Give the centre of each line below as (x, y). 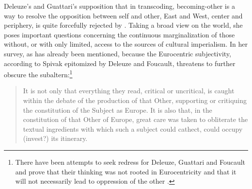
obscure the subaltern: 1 (38, 74)
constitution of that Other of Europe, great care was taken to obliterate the (135, 119)
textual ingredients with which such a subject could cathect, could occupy (133, 129)
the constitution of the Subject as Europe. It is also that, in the (118, 110)
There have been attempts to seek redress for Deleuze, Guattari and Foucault (130, 162)
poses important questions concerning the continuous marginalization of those (119, 34)
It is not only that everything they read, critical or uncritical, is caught (129, 91)
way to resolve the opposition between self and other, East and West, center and (123, 15)
